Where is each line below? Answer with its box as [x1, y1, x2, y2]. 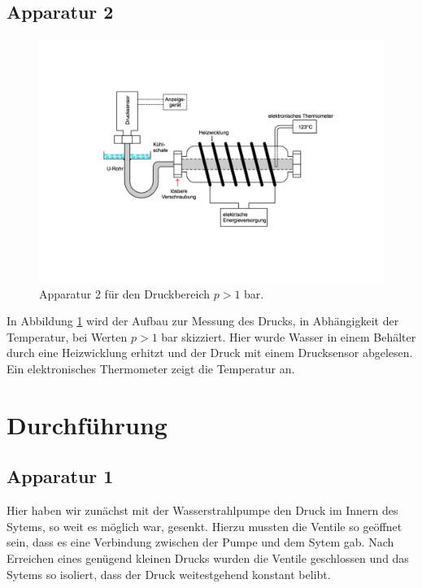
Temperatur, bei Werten [7, 328, 128, 345]
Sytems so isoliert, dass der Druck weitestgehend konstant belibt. [7, 565, 331, 582]
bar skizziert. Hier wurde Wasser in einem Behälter [161, 328, 416, 345]
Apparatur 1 [7, 464, 114, 489]
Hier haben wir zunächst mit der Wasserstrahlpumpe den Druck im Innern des [7, 502, 398, 519]
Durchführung [7, 407, 167, 441]
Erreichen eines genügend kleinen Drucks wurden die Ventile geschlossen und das [7, 549, 409, 566]
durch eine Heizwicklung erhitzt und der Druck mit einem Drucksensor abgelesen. [7, 344, 413, 361]
